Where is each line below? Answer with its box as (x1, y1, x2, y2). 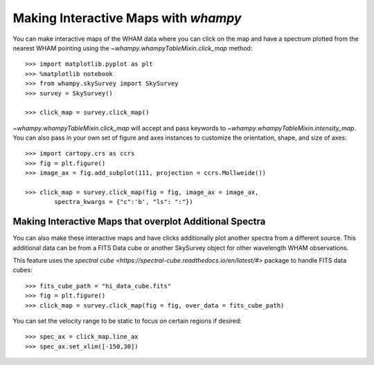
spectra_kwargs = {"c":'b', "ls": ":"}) (54, 198, 193, 206)
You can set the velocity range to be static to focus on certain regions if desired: (12, 317, 242, 325)
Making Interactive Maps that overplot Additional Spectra (12, 216, 266, 227)
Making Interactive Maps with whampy (12, 10, 242, 26)
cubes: (12, 266, 33, 274)
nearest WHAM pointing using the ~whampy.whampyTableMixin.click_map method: (12, 44, 253, 52)
